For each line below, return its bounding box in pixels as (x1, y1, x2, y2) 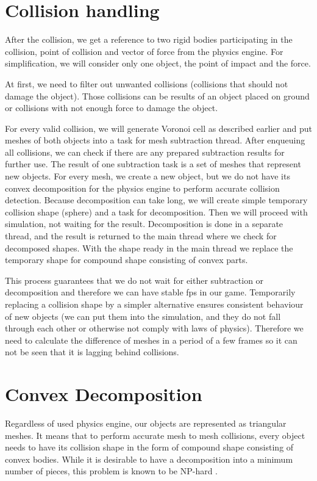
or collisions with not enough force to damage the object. (5, 101, 218, 114)
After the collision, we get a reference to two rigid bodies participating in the (5, 33, 293, 46)
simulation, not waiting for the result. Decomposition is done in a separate (5, 217, 283, 230)
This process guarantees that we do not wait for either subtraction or (5, 273, 264, 286)
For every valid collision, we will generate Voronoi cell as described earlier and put (5, 121, 312, 134)
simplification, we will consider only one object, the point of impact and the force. (5, 57, 311, 70)
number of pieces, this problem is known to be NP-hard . (5, 465, 218, 477)
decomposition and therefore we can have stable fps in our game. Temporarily (5, 286, 296, 298)
